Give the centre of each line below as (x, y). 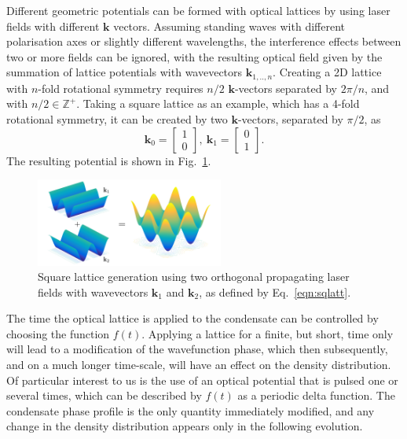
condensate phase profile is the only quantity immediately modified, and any (191, 410)
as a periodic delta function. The (316, 395)
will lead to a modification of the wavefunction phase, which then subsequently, (197, 349)
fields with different (53, 26)
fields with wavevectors (93, 291)
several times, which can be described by (104, 395)
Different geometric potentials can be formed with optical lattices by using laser (198, 10)
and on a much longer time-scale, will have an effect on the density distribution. (199, 365)
